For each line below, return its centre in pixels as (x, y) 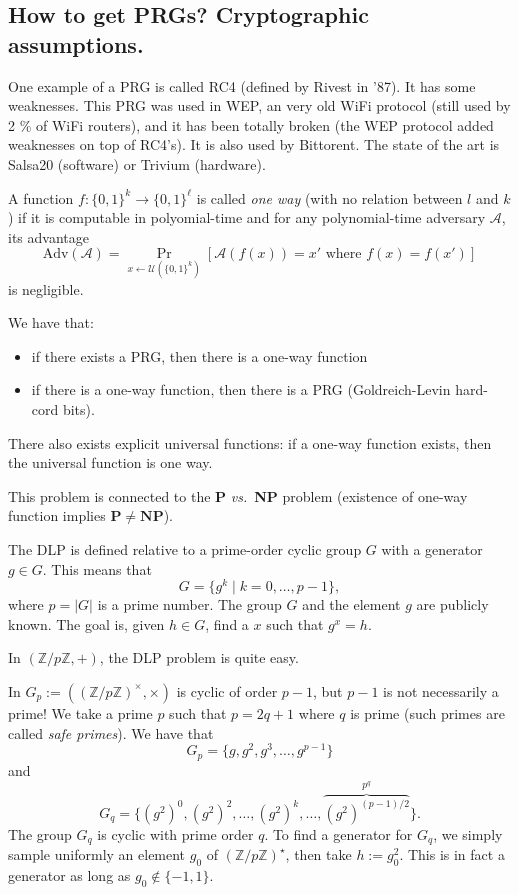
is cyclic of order (227, 690)
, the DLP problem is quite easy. (199, 657)
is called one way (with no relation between (329, 197)
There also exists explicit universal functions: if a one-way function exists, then (250, 442)
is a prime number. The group (189, 604)
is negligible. (46, 288)
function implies (57, 515)
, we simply (468, 833)
